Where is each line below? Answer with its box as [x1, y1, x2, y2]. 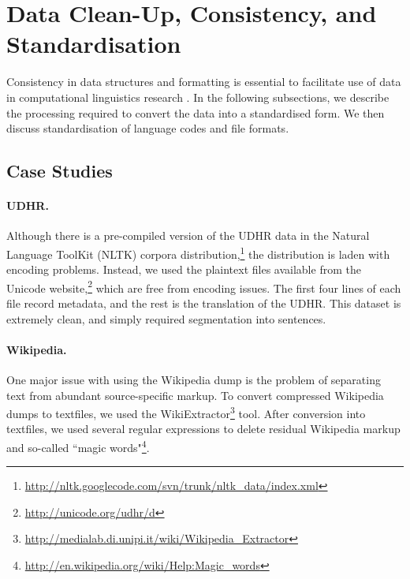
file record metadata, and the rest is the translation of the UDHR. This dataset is [6, 294, 401, 311]
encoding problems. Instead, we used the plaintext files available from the [6, 261, 361, 278]
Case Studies [6, 159, 113, 183]
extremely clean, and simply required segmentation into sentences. [6, 310, 326, 327]
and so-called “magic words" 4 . [6, 436, 150, 455]
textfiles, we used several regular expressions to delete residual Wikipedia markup [6, 420, 401, 437]
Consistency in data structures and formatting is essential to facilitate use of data [6, 73, 401, 90]
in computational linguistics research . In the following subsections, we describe [6, 88, 389, 105]
